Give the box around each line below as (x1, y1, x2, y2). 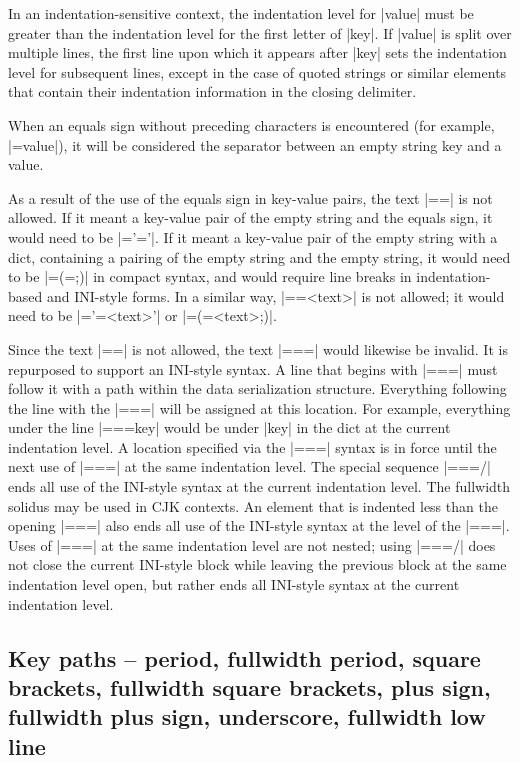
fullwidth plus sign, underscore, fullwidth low (8, 701, 486, 732)
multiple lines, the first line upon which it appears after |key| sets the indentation (8, 42, 507, 63)
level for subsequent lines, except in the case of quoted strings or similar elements (8, 61, 507, 82)
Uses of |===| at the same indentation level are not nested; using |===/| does (8, 534, 496, 555)
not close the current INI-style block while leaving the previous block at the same (8, 554, 507, 575)
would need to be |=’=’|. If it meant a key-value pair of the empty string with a (8, 226, 498, 247)
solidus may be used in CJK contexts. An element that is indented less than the (8, 495, 498, 516)
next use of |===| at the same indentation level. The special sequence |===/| (8, 456, 491, 477)
